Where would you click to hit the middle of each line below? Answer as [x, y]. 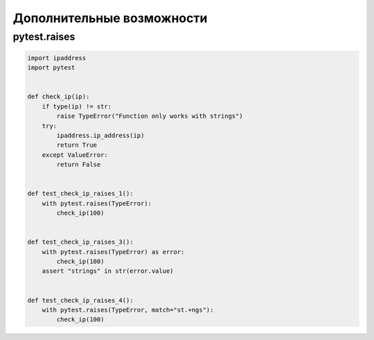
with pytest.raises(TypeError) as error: [113, 252]
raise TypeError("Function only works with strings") [150, 116]
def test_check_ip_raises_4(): [81, 300]
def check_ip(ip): [59, 97]
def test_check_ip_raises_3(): [81, 242]
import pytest [51, 68]
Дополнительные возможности [110, 18]
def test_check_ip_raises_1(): [81, 194]
